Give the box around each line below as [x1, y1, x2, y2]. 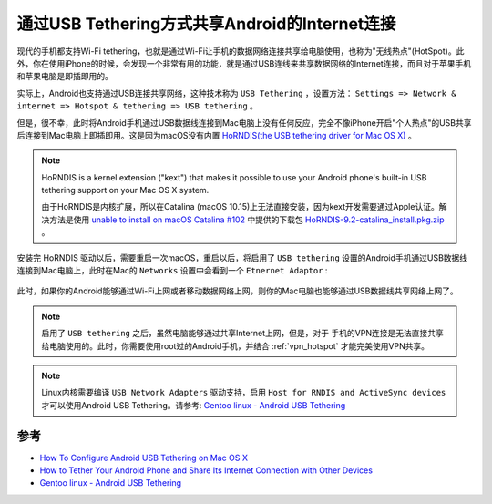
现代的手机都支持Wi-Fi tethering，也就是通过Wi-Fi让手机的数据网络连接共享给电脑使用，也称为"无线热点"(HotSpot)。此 [16, 46, 465, 57]
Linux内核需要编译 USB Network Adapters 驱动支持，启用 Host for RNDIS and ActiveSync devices [41, 387, 446, 398]
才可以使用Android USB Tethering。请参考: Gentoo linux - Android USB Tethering [41, 399, 346, 410]
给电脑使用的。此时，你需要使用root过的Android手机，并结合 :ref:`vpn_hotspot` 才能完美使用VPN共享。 [41, 340, 430, 351]
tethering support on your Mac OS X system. [41, 185, 210, 196]
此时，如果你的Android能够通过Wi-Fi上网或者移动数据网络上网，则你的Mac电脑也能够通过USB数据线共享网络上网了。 [16, 285, 459, 296]
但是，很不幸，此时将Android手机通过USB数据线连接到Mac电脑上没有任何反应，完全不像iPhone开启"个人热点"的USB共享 [16, 117, 473, 128]
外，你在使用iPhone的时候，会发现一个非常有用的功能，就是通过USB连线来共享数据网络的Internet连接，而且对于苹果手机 [16, 57, 472, 68]
